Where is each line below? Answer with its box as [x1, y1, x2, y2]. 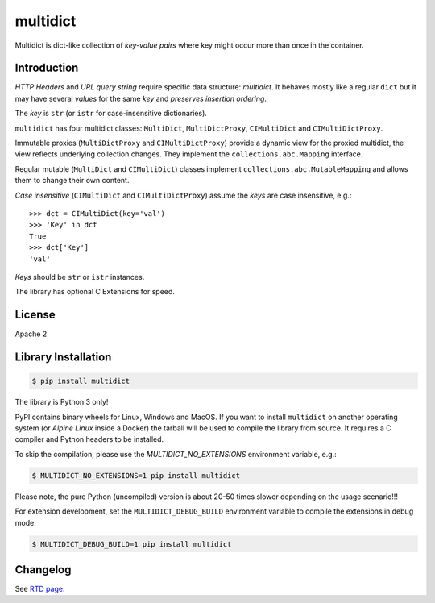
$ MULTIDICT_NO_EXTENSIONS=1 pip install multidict [31, 471, 241, 480]
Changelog [14, 563, 72, 576]
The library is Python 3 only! [14, 397, 109, 407]
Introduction [14, 61, 79, 75]
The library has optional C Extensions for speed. [14, 287, 175, 297]
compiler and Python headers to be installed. [14, 435, 164, 444]
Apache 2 [14, 329, 48, 339]
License [14, 308, 56, 322]
